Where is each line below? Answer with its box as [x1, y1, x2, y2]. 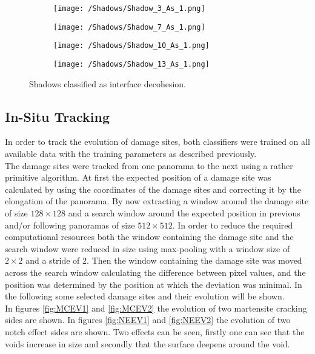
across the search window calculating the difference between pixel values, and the [5, 265, 306, 278]
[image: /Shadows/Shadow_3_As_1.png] [53, 4, 205, 13]
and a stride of [25, 254, 80, 267]
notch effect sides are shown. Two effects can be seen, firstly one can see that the [5, 325, 305, 338]
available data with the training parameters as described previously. [5, 147, 257, 160]
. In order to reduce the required [172, 218, 293, 231]
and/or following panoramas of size [5, 218, 135, 231]
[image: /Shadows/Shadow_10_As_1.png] [53, 41, 210, 50]
